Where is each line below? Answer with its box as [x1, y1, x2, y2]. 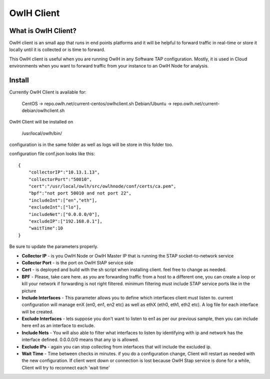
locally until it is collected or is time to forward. [9, 46, 105, 52]
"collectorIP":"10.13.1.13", [28, 169, 100, 175]
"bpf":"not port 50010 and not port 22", [28, 190, 132, 196]
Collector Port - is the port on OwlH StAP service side [21, 259, 133, 265]
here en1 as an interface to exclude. [21, 322, 95, 328]
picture [21, 287, 37, 293]
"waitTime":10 [28, 225, 63, 231]
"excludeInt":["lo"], [28, 204, 82, 210]
